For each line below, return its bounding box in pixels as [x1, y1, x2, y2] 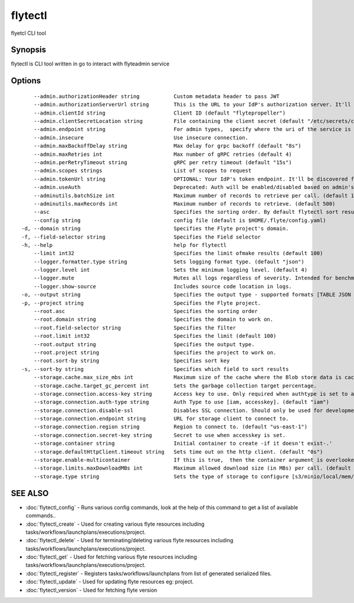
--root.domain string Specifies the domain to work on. [33, 316, 274, 323]
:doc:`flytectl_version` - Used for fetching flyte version [25, 586, 158, 594]
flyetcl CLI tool [11, 30, 47, 37]
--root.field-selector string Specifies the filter [33, 324, 236, 331]
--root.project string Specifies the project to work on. [33, 349, 277, 356]
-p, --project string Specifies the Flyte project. [21, 299, 261, 307]
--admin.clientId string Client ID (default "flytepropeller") [33, 109, 286, 116]
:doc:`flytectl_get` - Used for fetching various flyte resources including [25, 553, 197, 560]
